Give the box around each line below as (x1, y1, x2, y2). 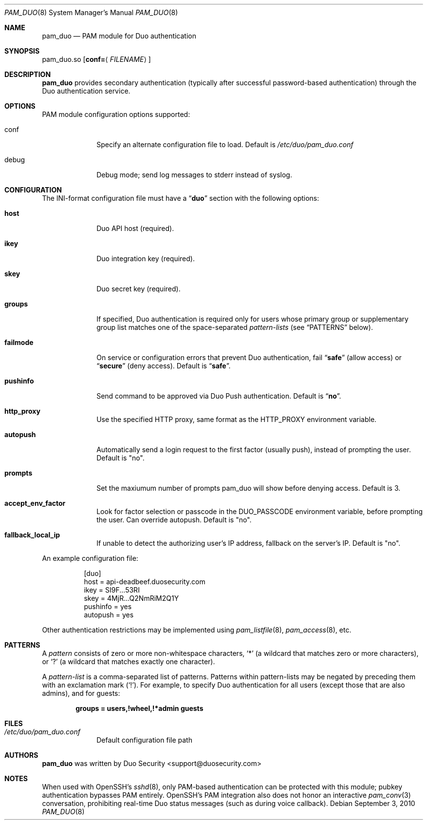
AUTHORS (4, 751, 38, 759)
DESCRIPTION (4, 70, 51, 78)
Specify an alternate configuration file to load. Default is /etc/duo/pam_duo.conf (96, 140, 353, 149)
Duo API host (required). (96, 224, 174, 232)
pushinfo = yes (84, 602, 132, 611)
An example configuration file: (42, 554, 138, 562)
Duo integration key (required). (96, 254, 195, 263)
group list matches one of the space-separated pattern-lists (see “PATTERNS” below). (96, 323, 373, 331)
